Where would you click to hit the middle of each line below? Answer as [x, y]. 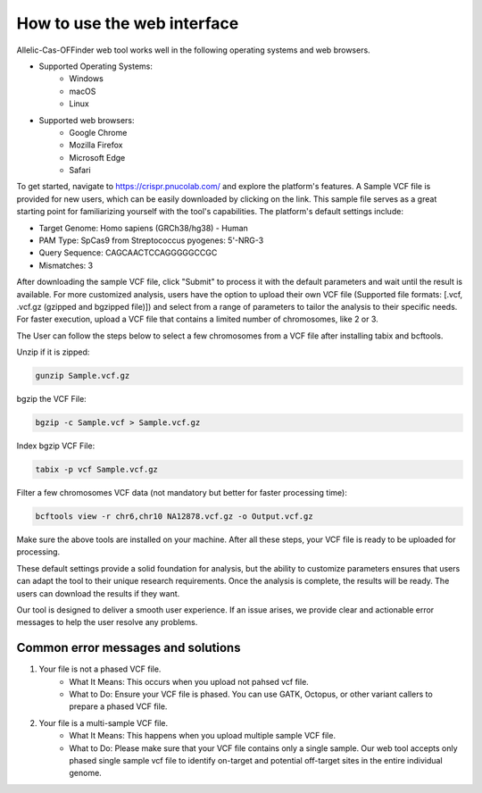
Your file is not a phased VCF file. [100, 669]
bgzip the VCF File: [51, 399]
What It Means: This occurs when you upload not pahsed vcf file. [189, 681]
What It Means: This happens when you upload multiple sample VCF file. [203, 736]
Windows [87, 79]
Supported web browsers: [87, 120]
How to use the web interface [128, 23]
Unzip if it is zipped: [53, 352]
